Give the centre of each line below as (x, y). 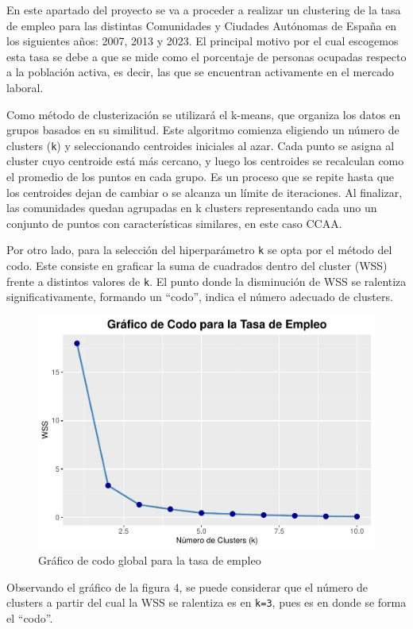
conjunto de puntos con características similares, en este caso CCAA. (174, 223)
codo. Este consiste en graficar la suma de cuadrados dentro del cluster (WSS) (197, 266)
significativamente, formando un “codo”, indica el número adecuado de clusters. (200, 297)
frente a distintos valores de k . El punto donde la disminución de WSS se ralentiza (206, 281)
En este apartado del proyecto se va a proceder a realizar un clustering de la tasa (204, 10)
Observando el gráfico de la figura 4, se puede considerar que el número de (187, 587)
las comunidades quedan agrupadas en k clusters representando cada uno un (192, 208)
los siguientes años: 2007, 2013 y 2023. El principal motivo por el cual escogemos (203, 41)
